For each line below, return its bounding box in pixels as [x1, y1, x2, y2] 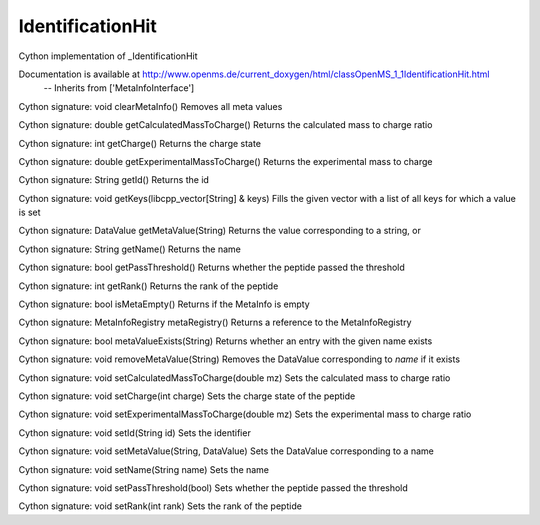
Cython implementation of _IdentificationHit [18, 50, 199, 62]
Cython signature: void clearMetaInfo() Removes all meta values [18, 100, 283, 112]
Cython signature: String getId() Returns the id [18, 174, 210, 186]
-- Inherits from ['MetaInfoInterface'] [43, 82, 195, 94]
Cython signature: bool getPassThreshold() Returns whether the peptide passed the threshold [18, 261, 405, 274]
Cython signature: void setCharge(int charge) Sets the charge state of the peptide [18, 390, 356, 402]
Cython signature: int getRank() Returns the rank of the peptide [18, 280, 279, 292]
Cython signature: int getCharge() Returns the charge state [18, 137, 262, 149]
